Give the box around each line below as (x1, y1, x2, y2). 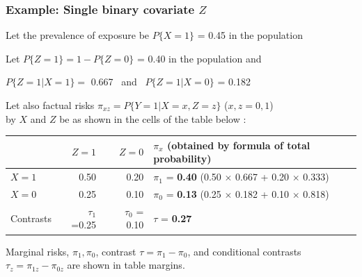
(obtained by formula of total (167, 137, 310, 152)
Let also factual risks (6, 98, 95, 112)
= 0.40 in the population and (136, 51, 262, 65)
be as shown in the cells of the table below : (59, 111, 246, 126)
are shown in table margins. (67, 258, 185, 272)
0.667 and (90, 74, 137, 89)
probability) (153, 151, 212, 166)
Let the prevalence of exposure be (6, 28, 150, 42)
